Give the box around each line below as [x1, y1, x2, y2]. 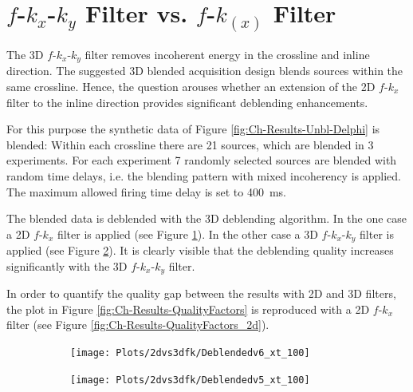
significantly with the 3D [6, 257, 128, 274]
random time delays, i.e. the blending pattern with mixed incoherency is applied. [6, 167, 401, 184]
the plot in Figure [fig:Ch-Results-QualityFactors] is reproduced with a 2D [6, 300, 370, 317]
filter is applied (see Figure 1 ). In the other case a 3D [57, 225, 318, 242]
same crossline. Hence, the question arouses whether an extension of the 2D [6, 78, 376, 94]
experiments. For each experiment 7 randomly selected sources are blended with [6, 152, 397, 168]
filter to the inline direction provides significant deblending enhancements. [6, 93, 368, 110]
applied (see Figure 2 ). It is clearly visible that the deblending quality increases [6, 242, 394, 259]
